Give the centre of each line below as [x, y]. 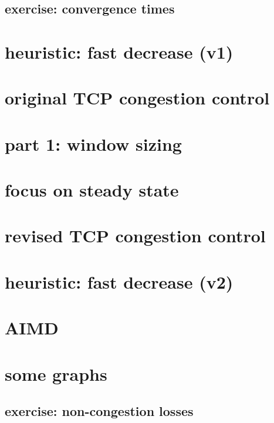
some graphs [56, 373]
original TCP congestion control [137, 98]
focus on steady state [92, 190]
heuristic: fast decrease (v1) [119, 51]
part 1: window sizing [93, 143]
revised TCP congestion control [135, 236]
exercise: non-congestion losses [99, 411]
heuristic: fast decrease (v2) [119, 281]
